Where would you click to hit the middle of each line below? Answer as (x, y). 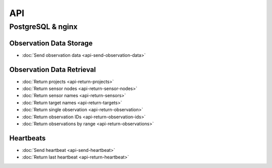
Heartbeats (27, 138)
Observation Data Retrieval (53, 70)
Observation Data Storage (51, 43)
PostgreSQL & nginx (44, 27)
